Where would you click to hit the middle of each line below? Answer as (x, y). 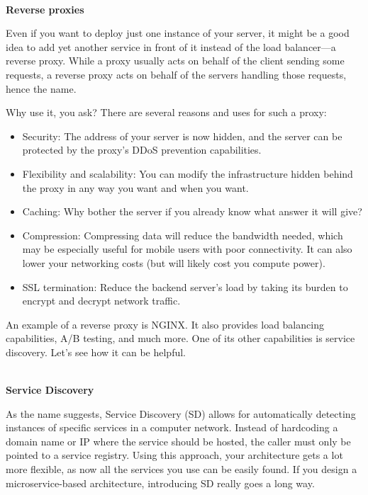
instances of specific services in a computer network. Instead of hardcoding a (172, 427)
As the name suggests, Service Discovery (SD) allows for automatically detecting (181, 413)
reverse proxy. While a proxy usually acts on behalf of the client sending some (175, 61)
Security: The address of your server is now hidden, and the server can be (182, 136)
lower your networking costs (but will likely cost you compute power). (174, 262)
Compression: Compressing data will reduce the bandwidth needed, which (183, 235)
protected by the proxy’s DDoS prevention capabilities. (142, 150)
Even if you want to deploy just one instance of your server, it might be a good (178, 33)
